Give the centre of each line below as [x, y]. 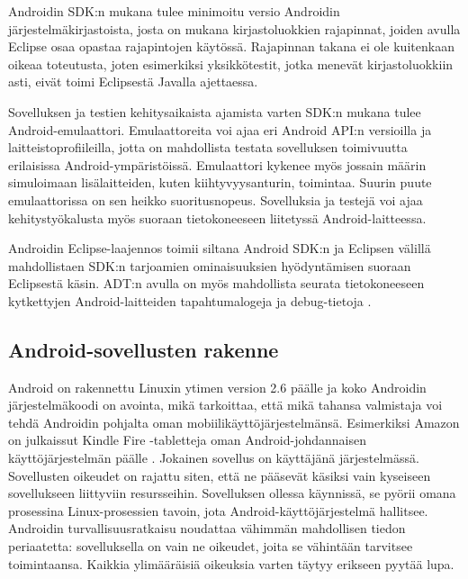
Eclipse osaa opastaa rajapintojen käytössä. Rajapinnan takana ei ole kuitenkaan [231, 46]
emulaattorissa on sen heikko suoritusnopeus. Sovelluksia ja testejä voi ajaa [216, 199]
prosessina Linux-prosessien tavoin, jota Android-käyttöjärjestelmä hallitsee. [218, 510]
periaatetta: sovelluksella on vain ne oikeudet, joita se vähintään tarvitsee [211, 546]
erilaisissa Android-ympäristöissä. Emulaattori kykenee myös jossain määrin [217, 164]
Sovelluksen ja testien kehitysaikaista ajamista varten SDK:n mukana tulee [215, 111]
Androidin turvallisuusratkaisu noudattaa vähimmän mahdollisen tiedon [207, 528]
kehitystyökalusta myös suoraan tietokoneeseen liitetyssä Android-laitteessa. [217, 217]
